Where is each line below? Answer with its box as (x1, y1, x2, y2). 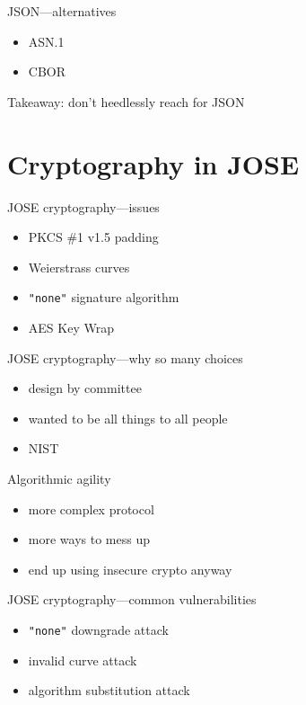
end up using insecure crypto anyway (28, 559, 232, 578)
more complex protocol (28, 499, 154, 518)
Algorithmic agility (7, 469, 111, 487)
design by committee (28, 379, 142, 397)
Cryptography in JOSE (7, 145, 300, 182)
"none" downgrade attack (28, 620, 169, 638)
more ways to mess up (28, 530, 150, 549)
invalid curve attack (28, 650, 137, 669)
